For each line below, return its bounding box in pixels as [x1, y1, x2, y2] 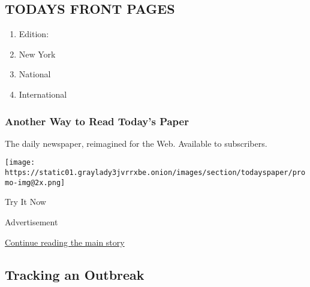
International [19, 87, 67, 100]
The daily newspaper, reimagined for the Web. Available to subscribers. [5, 137, 267, 149]
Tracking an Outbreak [5, 265, 145, 283]
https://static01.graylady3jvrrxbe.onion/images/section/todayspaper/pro [5, 168, 306, 177]
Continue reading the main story [5, 235, 125, 248]
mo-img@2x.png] [5, 178, 65, 187]
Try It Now [5, 195, 46, 208]
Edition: [19, 28, 49, 40]
